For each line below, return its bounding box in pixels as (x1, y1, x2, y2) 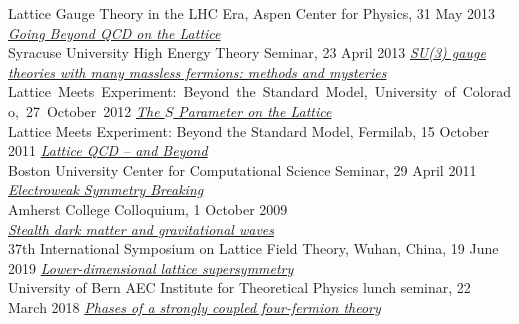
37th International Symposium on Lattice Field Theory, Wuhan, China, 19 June (8, 238, 499, 259)
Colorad (462, 81, 512, 102)
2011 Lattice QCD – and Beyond (8, 140, 208, 161)
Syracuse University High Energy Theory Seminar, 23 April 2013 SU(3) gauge (8, 42, 486, 63)
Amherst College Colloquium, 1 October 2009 (8, 198, 288, 219)
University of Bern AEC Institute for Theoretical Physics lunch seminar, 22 (8, 277, 471, 298)
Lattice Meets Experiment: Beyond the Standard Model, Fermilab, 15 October (8, 120, 489, 141)
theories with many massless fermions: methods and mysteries (8, 61, 387, 82)
